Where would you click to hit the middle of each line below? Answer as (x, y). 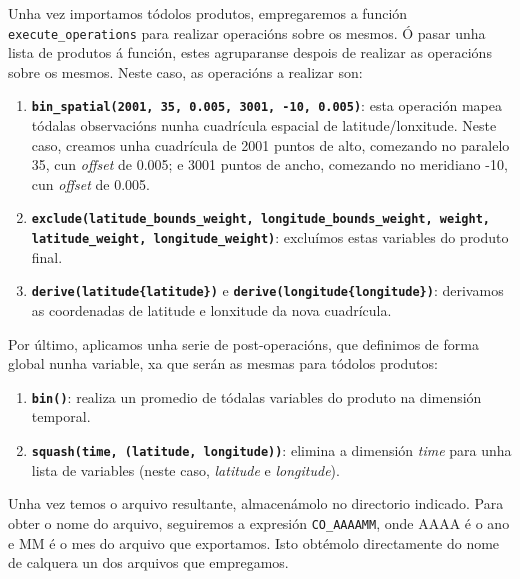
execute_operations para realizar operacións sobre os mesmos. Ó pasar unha (247, 32)
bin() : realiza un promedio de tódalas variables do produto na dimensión (256, 396)
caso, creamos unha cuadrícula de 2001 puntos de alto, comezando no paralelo (270, 144)
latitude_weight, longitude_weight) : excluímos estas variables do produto (270, 237)
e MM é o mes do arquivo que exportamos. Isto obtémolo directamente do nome (254, 542)
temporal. (61, 416)
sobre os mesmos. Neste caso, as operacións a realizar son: (185, 71)
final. (47, 256)
